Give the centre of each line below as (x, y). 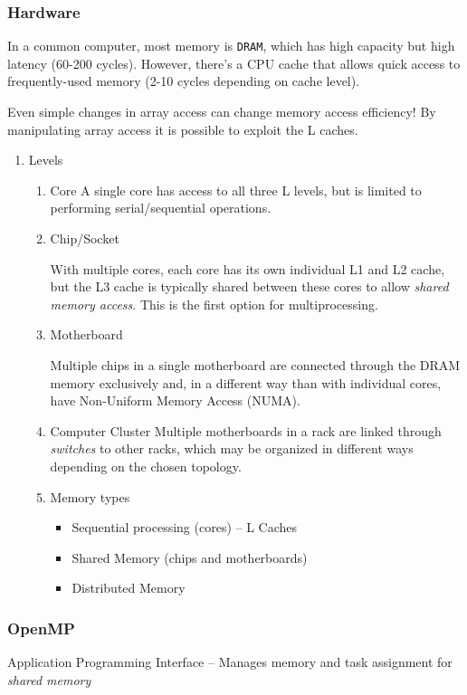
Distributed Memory (129, 588)
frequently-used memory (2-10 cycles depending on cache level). (184, 81)
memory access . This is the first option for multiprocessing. (214, 304)
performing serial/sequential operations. (161, 208)
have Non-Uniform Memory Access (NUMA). (175, 400)
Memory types (90, 496)
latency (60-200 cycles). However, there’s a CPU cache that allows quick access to (234, 63)
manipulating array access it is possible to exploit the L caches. (183, 129)
